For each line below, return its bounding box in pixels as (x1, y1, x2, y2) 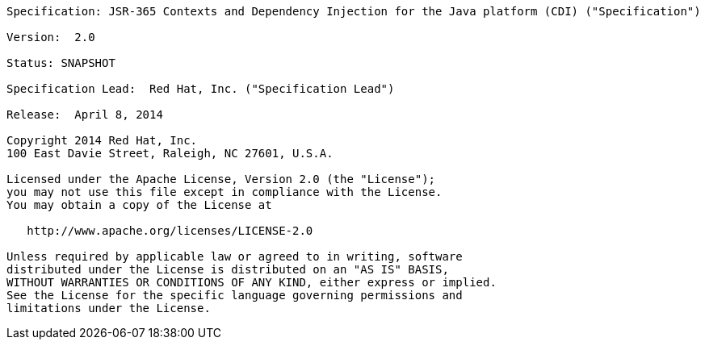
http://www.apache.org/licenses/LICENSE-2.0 (27, 224, 313, 237)
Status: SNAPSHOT (6, 56, 115, 69)
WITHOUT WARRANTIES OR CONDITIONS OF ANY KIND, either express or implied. (6, 276, 497, 289)
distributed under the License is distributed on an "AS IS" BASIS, (6, 263, 449, 276)
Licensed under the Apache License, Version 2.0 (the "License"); (6, 173, 436, 186)
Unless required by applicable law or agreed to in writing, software (6, 250, 463, 263)
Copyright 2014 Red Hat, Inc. (6, 134, 198, 147)
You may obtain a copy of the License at (6, 198, 272, 211)
